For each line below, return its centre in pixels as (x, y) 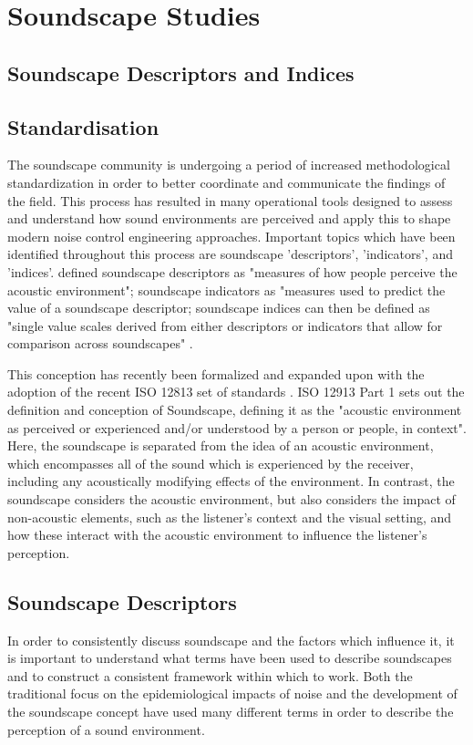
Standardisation (83, 126)
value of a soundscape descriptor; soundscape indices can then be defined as (219, 308)
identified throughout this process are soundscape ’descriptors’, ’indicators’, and (230, 254)
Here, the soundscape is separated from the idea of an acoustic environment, (221, 445)
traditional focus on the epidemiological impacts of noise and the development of (232, 693)
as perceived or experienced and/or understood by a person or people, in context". (237, 427)
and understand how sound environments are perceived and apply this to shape (229, 218)
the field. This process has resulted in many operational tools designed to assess (230, 200)
